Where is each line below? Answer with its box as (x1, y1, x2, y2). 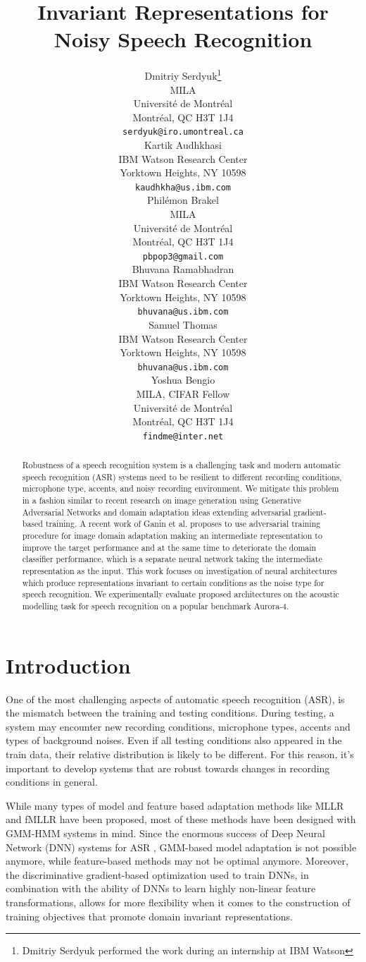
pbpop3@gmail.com (142, 251, 224, 262)
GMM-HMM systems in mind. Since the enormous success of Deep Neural (6, 825, 325, 840)
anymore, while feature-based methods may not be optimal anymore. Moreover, (6, 853, 348, 868)
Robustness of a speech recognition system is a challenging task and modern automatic (22, 459, 341, 471)
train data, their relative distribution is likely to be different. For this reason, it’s (6, 747, 354, 762)
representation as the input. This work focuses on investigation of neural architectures (22, 565, 338, 577)
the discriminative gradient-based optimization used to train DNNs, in (6, 867, 309, 882)
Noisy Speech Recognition (53, 25, 313, 54)
